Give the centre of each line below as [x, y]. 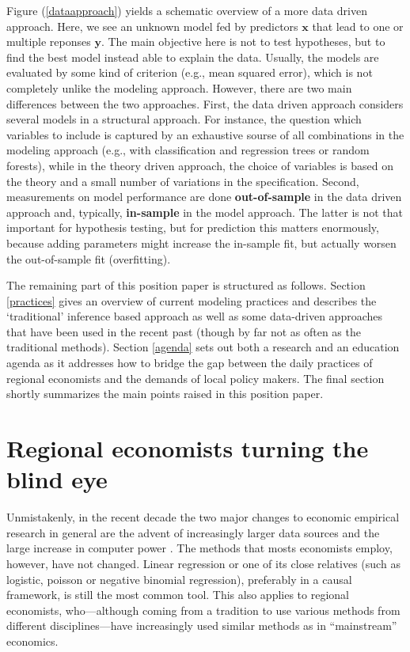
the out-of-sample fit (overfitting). [89, 258]
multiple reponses [49, 42]
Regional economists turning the [188, 448]
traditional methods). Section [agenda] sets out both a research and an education [203, 347]
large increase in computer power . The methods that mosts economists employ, [199, 548]
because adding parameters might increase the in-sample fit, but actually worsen [201, 243]
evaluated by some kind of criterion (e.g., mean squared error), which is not [190, 72]
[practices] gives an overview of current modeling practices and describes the [192, 300]
